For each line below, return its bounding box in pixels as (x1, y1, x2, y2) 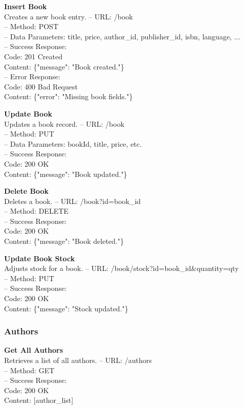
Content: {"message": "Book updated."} (4, 168, 127, 179)
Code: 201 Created (4, 51, 62, 61)
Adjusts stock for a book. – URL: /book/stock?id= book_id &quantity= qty (4, 263, 239, 274)
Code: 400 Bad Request (4, 81, 78, 92)
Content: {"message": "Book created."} (4, 61, 124, 72)
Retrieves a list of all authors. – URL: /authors (4, 355, 152, 366)
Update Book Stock (4, 253, 75, 263)
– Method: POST (4, 21, 58, 32)
